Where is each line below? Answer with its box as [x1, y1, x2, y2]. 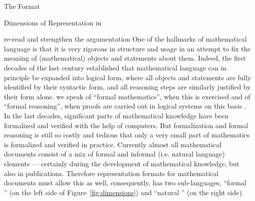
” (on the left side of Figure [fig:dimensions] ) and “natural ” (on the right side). [4, 187, 244, 197]
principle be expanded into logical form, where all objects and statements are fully [4, 72, 252, 82]
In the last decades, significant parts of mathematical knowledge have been [4, 110, 229, 120]
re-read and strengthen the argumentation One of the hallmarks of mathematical [4, 34, 247, 44]
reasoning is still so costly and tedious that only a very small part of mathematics [4, 130, 250, 140]
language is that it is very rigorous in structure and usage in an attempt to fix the [4, 43, 251, 53]
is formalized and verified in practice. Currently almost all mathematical [4, 139, 222, 149]
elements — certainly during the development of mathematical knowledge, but [4, 158, 240, 168]
